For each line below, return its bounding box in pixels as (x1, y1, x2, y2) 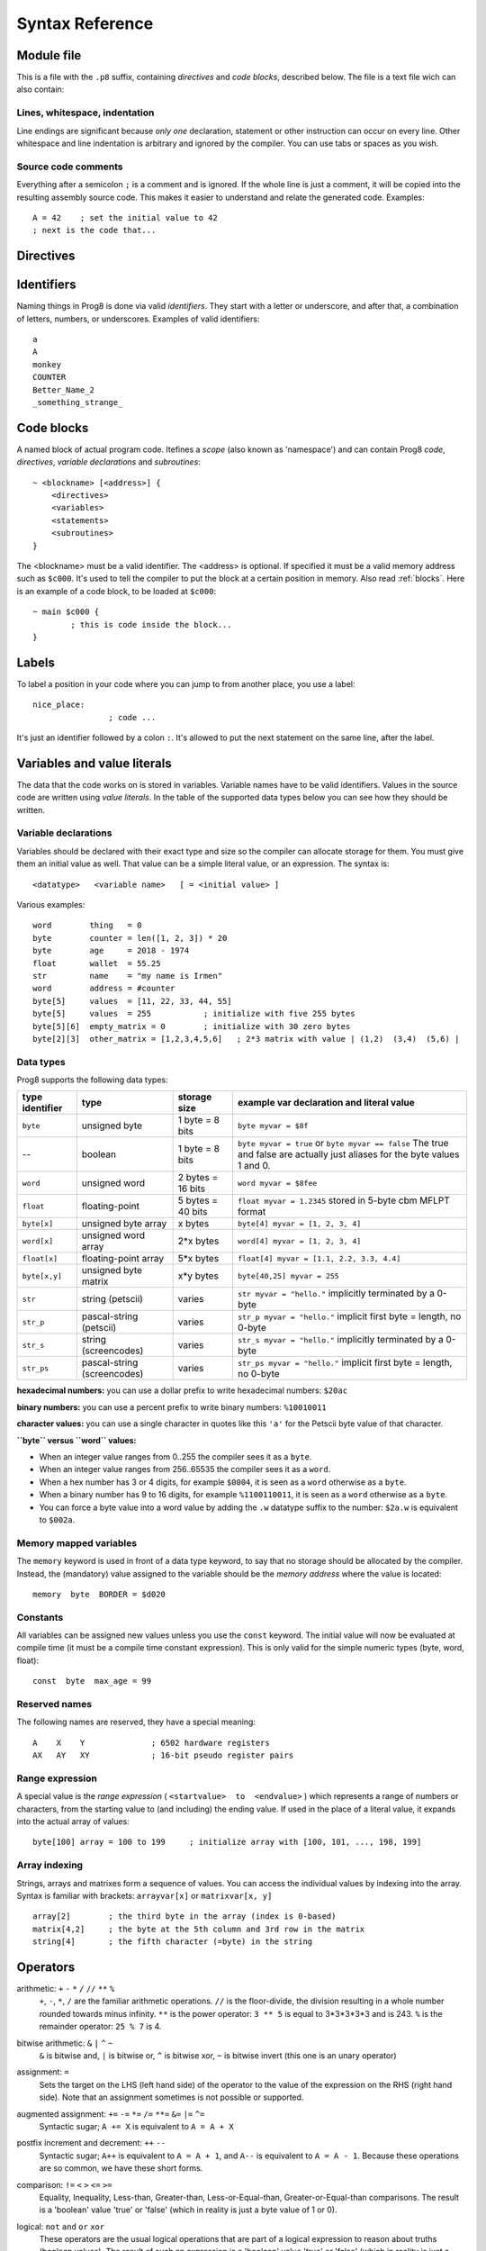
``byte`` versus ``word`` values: (16, 1434, 137, 1445)
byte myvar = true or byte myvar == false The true (237, 1137, 449, 1150)
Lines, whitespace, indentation (16, 106, 155, 119)
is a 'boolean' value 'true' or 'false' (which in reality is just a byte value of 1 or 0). (39, 2204, 337, 2215)
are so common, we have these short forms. (39, 2163, 203, 2174)
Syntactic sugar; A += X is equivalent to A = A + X (39, 2120, 234, 2131)
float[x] (22, 1253, 58, 1263)
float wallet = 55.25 (32, 958, 161, 968)
